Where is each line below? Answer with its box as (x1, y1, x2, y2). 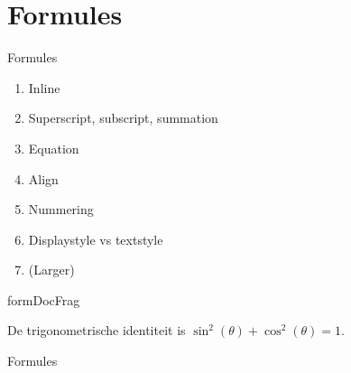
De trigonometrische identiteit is (7, 321, 186, 340)
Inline (28, 78, 60, 97)
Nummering (28, 200, 94, 219)
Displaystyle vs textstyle (28, 229, 163, 248)
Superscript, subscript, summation (28, 108, 218, 127)
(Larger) (28, 260, 75, 279)
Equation (28, 138, 79, 157)
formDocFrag (7, 290, 80, 309)
